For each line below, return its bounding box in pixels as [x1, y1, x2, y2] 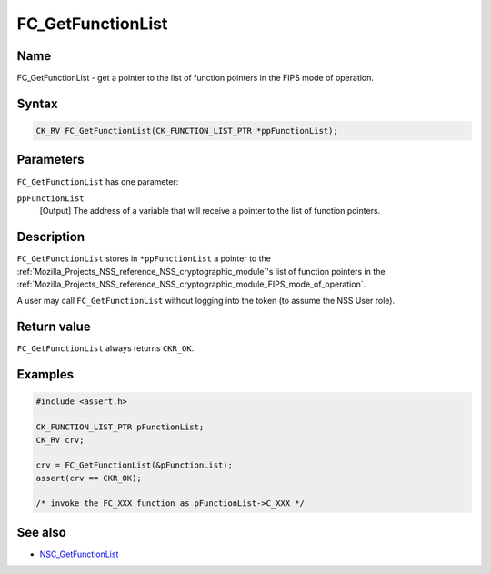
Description [16, 229, 85, 245]
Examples [16, 367, 75, 382]
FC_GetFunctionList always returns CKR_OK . [16, 343, 195, 354]
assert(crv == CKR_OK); [35, 473, 143, 483]
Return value [16, 319, 91, 335]
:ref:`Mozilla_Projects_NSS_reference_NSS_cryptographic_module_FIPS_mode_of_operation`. [16, 278, 366, 290]
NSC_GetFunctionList [39, 549, 119, 559]
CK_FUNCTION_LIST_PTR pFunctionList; [35, 422, 205, 432]
